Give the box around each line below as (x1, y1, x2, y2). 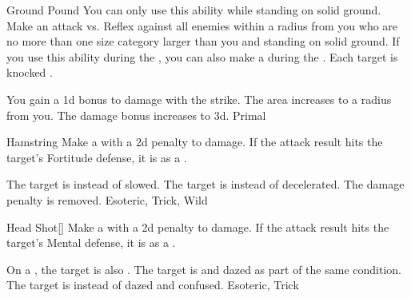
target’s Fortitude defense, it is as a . (6, 149, 187, 165)
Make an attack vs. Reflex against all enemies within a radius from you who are (6, 17, 398, 34)
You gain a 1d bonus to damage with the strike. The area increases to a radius (6, 90, 392, 107)
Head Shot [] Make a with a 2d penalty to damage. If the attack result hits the (6, 218, 389, 235)
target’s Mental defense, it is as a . (6, 234, 176, 251)
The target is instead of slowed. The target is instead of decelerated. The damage (6, 176, 405, 193)
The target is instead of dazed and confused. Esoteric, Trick (6, 276, 299, 293)
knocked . (6, 64, 53, 81)
